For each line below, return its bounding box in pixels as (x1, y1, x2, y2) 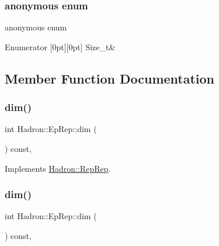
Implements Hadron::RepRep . (5, 162, 111, 174)
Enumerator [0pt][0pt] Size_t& (5, 40, 116, 53)
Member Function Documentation (5, 69, 215, 87)
